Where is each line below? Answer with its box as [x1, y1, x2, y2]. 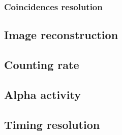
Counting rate [4, 57, 79, 73]
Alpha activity [4, 86, 81, 102]
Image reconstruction [4, 27, 118, 43]
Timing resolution [4, 116, 100, 132]
